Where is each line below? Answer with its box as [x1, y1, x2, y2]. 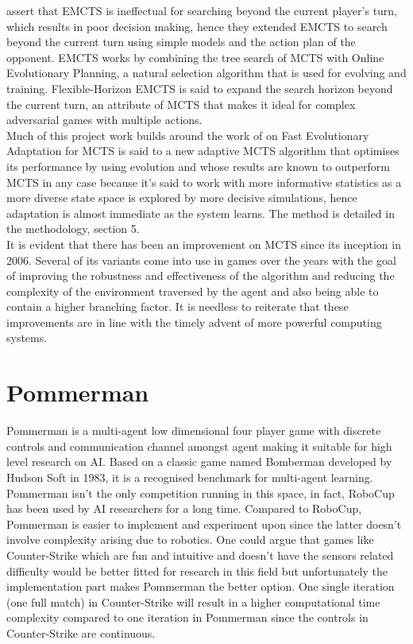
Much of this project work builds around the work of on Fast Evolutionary [6, 126, 369, 143]
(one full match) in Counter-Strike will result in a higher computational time [6, 593, 380, 610]
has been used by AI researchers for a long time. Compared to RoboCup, [6, 500, 362, 517]
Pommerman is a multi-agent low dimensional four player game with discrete [6, 422, 381, 439]
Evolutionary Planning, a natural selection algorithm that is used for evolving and [6, 64, 407, 81]
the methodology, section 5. [6, 220, 140, 237]
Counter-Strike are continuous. [6, 624, 156, 641]
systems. [6, 329, 48, 346]
